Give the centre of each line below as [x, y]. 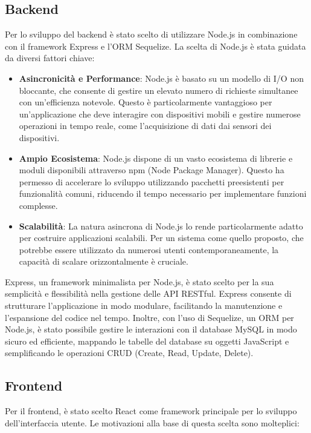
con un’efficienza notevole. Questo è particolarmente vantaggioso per [146, 102]
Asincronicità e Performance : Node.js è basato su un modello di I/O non [161, 78]
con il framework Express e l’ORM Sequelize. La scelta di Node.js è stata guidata [155, 46]
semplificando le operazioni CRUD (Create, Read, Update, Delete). [129, 353]
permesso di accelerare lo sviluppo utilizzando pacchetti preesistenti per [152, 181]
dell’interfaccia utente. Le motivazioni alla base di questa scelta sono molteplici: [152, 422]
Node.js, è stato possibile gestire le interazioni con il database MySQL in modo [151, 329]
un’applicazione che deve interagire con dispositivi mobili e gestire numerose [160, 114]
